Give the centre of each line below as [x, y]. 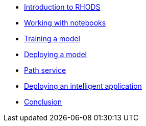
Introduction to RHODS [62, 7]
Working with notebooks [65, 23]
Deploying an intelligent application [83, 86]
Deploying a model [55, 54]
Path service [45, 70]
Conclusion [43, 102]
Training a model [52, 39]
